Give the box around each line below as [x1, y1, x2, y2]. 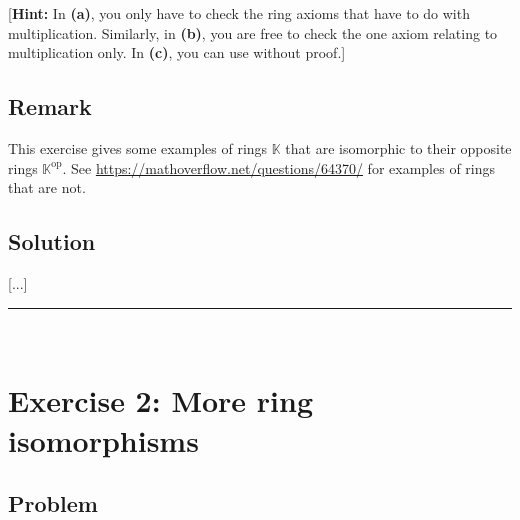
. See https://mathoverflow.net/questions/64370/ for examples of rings [62, 157, 496, 178]
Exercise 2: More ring [8, 380, 314, 421]
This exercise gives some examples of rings [8, 137, 268, 158]
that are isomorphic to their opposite [285, 137, 512, 158]
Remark [8, 91, 92, 122]
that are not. [8, 177, 86, 198]
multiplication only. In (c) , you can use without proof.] [8, 42, 346, 63]
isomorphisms [8, 419, 199, 460]
